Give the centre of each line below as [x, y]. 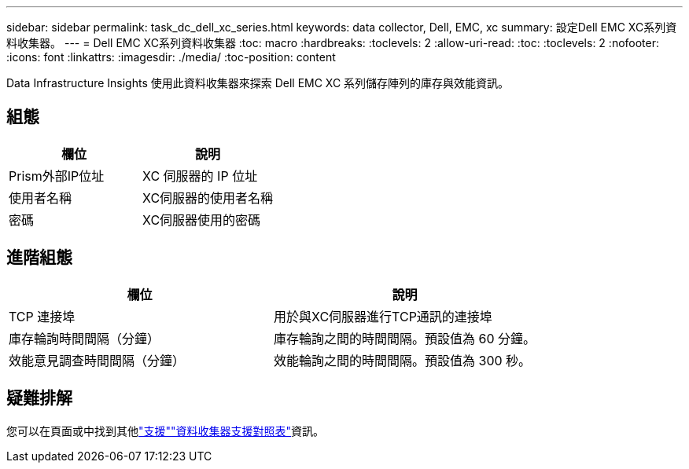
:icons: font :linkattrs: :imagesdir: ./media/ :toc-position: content [171, 57]
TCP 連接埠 [42, 316]
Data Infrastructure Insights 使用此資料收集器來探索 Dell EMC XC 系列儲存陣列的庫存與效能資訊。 [258, 83]
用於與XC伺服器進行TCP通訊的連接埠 [383, 316]
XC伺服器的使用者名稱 [208, 198]
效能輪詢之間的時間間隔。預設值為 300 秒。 [403, 360]
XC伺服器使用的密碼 [202, 220]
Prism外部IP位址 [57, 176]
